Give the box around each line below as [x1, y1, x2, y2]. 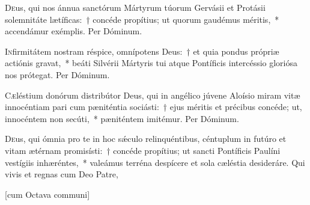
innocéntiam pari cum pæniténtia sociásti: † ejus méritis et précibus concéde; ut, [5, 100, 302, 113]
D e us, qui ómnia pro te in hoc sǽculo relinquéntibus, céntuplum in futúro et [5, 132, 287, 145]
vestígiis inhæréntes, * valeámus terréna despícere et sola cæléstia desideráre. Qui [5, 156, 305, 168]
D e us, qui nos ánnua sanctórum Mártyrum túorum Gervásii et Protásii [5, 1, 266, 13]
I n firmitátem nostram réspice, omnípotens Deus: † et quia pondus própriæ [5, 44, 279, 57]
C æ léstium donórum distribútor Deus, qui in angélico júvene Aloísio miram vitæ [5, 88, 300, 101]
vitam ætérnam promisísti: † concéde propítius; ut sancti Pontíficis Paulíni [5, 144, 281, 156]
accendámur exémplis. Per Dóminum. [5, 25, 142, 37]
